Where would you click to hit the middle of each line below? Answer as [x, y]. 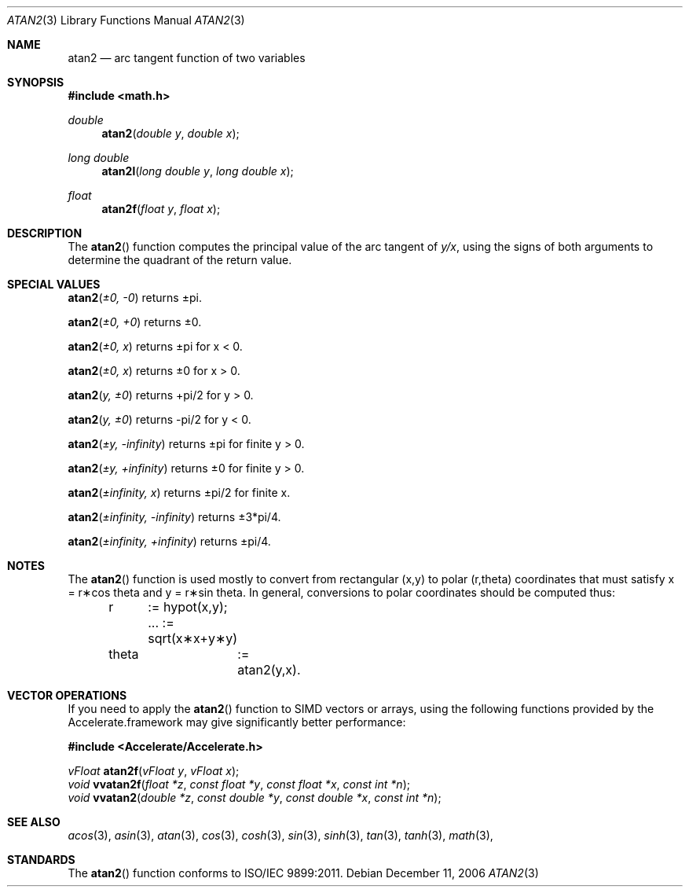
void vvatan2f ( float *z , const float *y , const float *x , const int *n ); [239, 784]
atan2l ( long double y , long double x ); [198, 171]
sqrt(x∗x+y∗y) [193, 638]
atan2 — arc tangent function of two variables [187, 58]
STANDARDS [41, 860]
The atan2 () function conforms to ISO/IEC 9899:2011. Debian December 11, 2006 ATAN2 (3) [303, 873]
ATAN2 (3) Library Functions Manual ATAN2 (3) [126, 20]
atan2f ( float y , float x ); [161, 209]
